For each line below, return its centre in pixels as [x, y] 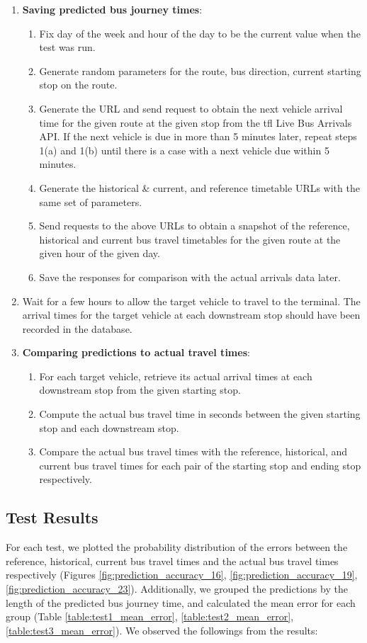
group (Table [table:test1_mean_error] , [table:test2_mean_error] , [150, 616]
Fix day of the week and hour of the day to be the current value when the [200, 33]
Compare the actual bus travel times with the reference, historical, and [193, 451]
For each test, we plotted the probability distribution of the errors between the [177, 547]
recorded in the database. [77, 328]
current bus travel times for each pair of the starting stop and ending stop [200, 465]
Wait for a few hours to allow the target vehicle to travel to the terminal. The [191, 301]
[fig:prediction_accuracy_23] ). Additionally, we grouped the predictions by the [177, 589]
